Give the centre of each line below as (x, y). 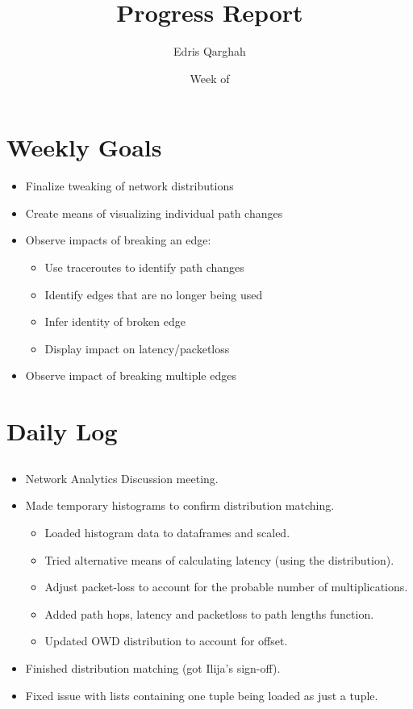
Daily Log (62, 431)
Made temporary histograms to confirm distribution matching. (180, 505)
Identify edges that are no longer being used (154, 294)
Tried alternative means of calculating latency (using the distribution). (219, 559)
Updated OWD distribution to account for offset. (166, 641)
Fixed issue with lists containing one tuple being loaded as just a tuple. (202, 695)
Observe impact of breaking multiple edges (131, 375)
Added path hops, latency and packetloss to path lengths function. (209, 613)
